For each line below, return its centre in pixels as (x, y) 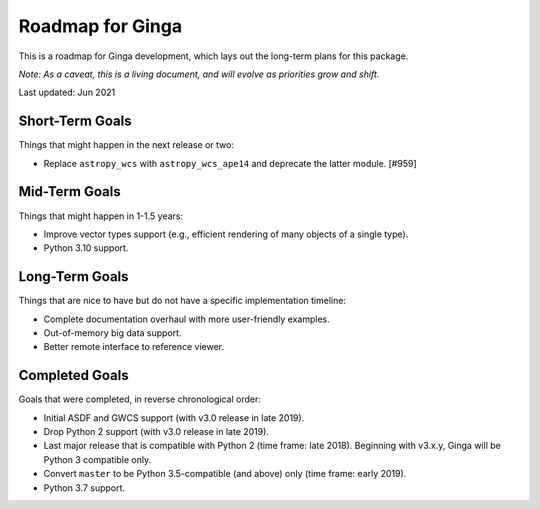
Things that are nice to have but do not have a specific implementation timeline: (182, 301)
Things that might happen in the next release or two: (126, 145)
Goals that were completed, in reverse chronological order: (140, 399)
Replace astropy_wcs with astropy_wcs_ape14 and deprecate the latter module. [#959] (230, 163)
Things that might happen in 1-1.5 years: (101, 216)
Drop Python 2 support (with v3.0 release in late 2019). (156, 432)
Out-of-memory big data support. (112, 333)
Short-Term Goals (75, 121)
